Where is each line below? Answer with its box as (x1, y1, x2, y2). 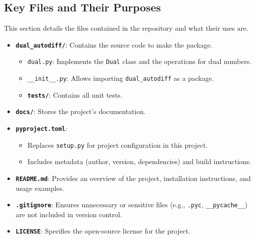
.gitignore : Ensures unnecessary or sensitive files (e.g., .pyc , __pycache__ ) (15, 199, 248, 210)
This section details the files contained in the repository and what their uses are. (4, 23, 249, 33)
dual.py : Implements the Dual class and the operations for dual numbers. (27, 56, 252, 66)
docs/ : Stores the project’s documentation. (15, 106, 146, 117)
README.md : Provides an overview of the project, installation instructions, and (15, 173, 251, 183)
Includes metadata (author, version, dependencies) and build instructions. (27, 156, 252, 167)
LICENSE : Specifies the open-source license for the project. (15, 226, 191, 236)
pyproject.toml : (15, 123, 67, 133)
